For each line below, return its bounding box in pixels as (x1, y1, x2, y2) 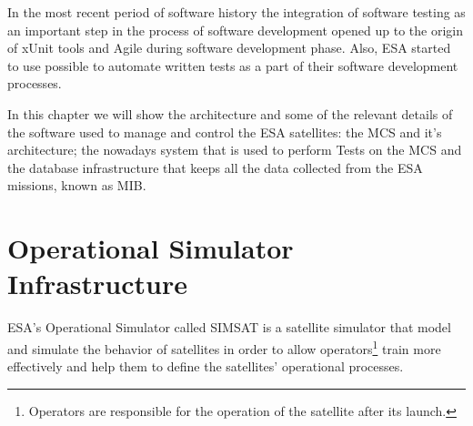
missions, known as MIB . (7, 176, 146, 195)
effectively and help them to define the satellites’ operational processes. (7, 357, 404, 376)
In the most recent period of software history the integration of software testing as (7, 3, 466, 21)
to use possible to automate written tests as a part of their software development (7, 56, 458, 75)
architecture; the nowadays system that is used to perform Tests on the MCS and (7, 140, 462, 159)
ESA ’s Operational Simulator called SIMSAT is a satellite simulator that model (7, 318, 451, 337)
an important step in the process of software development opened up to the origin (7, 20, 463, 39)
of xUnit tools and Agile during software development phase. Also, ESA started (7, 38, 451, 57)
